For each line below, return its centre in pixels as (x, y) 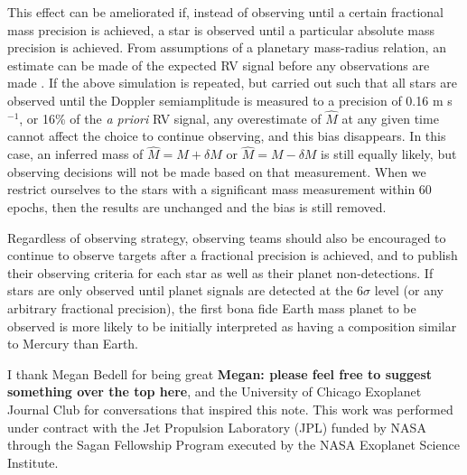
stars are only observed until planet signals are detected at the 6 (186, 290)
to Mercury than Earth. (73, 344)
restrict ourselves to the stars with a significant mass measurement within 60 (219, 189)
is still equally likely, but (389, 154)
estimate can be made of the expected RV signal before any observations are (219, 65)
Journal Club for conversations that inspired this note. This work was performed (230, 409)
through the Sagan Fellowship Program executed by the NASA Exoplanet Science (233, 445)
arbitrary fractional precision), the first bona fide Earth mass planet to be (212, 307)
